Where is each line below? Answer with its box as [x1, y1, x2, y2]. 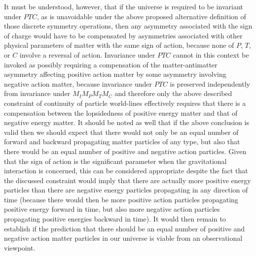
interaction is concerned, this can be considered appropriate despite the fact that [4, 165, 248, 176]
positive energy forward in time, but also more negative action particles [4, 204, 220, 214]
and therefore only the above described [114, 88, 232, 98]
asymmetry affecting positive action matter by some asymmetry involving [4, 69, 226, 79]
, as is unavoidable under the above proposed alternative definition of [37, 11, 246, 21]
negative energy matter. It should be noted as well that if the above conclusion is [4, 117, 249, 128]
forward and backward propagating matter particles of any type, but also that [4, 136, 240, 147]
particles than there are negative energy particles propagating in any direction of [4, 185, 248, 195]
